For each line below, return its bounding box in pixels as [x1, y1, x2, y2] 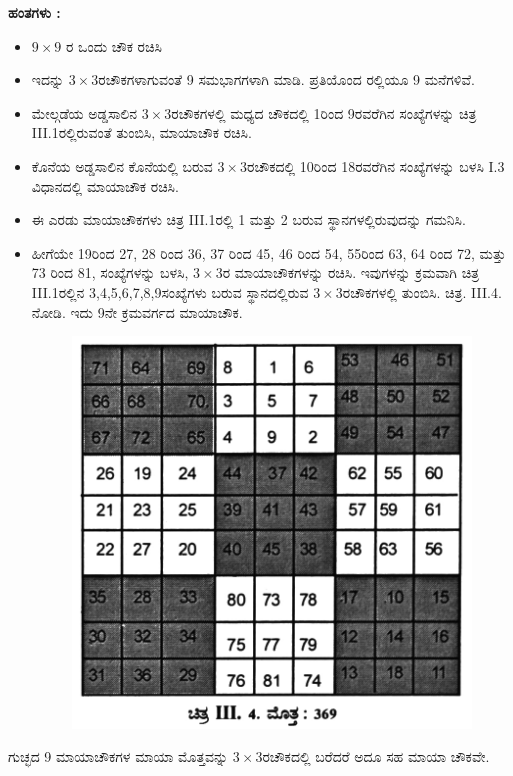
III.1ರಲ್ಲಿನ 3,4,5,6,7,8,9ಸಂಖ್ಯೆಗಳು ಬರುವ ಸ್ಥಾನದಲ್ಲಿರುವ [31, 281, 309, 302]
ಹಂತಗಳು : [8, 2, 61, 22]
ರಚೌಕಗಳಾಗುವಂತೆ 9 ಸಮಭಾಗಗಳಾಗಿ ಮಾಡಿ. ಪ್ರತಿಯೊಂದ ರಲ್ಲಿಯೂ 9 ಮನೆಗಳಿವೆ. [98, 69, 475, 90]
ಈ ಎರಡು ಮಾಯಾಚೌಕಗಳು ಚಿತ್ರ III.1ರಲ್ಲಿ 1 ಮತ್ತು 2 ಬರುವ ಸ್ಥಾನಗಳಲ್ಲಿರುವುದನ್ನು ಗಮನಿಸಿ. [31, 209, 466, 230]
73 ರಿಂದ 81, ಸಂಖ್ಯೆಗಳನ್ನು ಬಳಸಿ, [31, 262, 189, 283]
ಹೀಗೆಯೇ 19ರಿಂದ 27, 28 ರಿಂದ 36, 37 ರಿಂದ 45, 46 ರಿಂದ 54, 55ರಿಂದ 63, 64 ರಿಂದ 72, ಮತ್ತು [31, 242, 506, 263]
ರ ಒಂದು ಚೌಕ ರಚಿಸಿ [66, 35, 162, 56]
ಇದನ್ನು [31, 69, 65, 90]
